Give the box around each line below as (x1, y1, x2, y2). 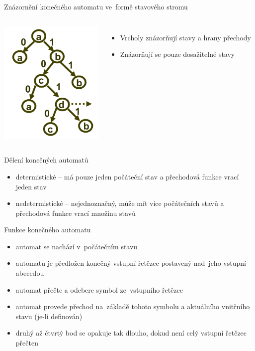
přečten (15, 338, 38, 348)
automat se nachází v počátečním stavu (15, 241, 138, 251)
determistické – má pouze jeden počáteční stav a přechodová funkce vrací (15, 171, 239, 181)
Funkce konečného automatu (4, 224, 91, 235)
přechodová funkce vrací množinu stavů (15, 207, 136, 218)
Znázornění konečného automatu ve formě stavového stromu (4, 1, 188, 11)
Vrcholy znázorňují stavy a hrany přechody (120, 32, 251, 42)
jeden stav (15, 181, 47, 191)
